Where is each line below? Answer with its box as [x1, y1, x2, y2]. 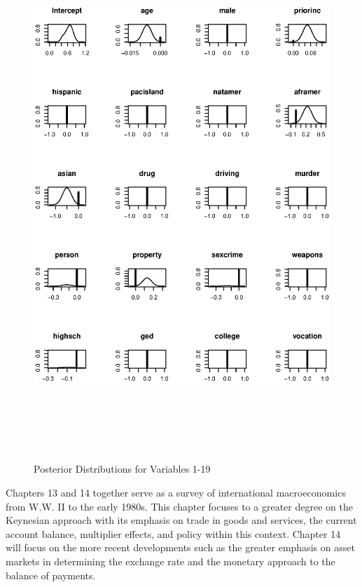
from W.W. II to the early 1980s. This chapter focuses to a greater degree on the [6, 499, 353, 513]
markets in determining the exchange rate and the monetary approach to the [6, 554, 335, 569]
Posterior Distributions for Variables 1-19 [34, 461, 211, 476]
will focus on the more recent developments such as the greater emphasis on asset [6, 540, 355, 555]
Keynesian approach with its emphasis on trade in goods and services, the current [6, 513, 357, 527]
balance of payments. [6, 567, 96, 582]
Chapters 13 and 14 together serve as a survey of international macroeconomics [6, 485, 346, 500]
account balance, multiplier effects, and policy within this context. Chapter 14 [6, 526, 341, 541]
